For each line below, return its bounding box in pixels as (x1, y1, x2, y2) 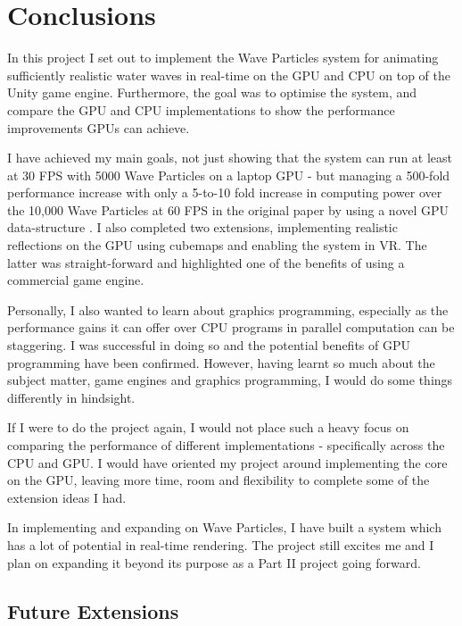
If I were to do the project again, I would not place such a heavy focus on (7, 418, 409, 437)
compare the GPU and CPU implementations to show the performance (7, 100, 395, 119)
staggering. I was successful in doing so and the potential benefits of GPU (7, 336, 410, 355)
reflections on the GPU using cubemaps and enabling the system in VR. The (7, 236, 427, 255)
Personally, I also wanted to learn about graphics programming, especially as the (7, 300, 449, 319)
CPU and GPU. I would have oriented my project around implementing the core (7, 453, 448, 472)
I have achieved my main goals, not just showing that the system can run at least (7, 148, 453, 167)
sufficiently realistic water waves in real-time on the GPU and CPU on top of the (7, 65, 451, 84)
